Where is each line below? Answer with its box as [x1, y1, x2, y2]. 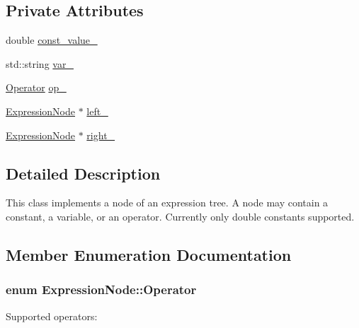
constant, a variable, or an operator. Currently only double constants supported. [6, 209, 355, 223]
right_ [86, 127, 115, 142]
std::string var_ [6, 56, 74, 71]
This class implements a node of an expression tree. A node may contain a [6, 195, 329, 210]
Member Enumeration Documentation [6, 243, 292, 265]
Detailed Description [6, 162, 161, 184]
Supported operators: [6, 308, 98, 323]
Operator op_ [6, 80, 67, 95]
